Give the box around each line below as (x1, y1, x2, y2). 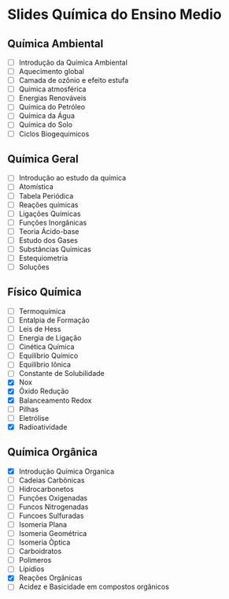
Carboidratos (18, 546, 62, 556)
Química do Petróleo (18, 102, 86, 112)
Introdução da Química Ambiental (18, 58, 127, 67)
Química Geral (7, 152, 79, 166)
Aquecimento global (18, 67, 84, 76)
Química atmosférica (18, 84, 87, 94)
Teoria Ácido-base (18, 226, 79, 236)
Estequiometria (18, 253, 68, 262)
